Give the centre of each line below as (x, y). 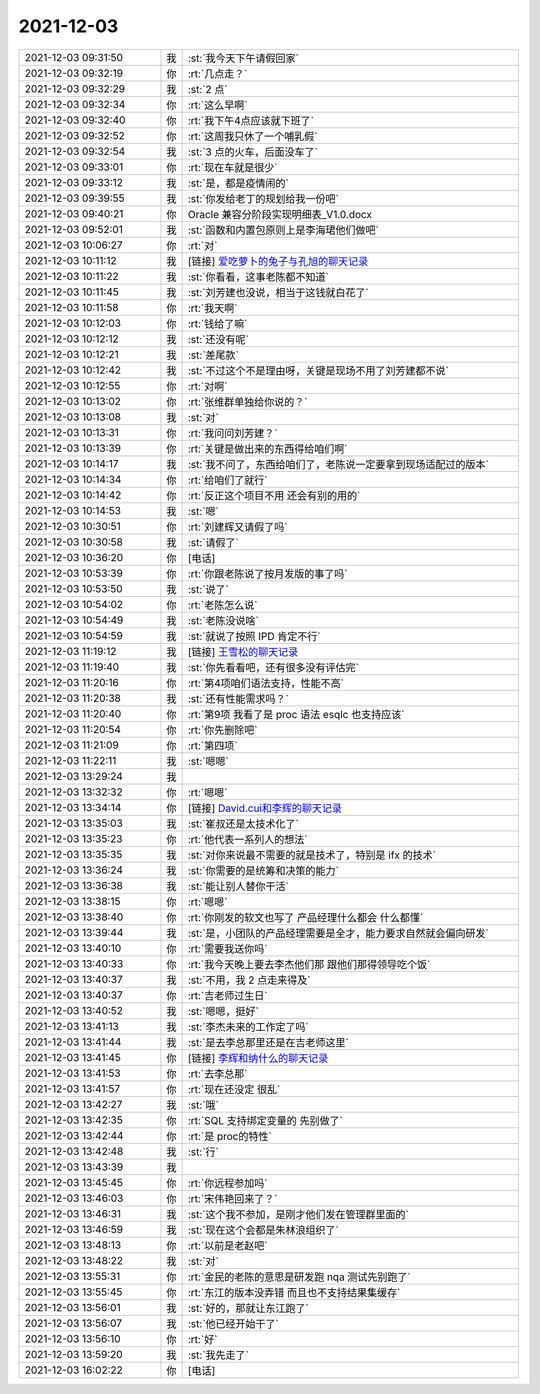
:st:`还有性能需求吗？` (238, 698)
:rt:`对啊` (207, 386)
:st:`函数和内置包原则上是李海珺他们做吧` (283, 230)
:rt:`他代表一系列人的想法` (247, 839)
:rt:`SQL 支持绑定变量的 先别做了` (265, 1120)
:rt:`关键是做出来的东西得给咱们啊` (267, 448)
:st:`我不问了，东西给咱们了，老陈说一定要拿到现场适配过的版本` (338, 464)
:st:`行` (203, 1152)
